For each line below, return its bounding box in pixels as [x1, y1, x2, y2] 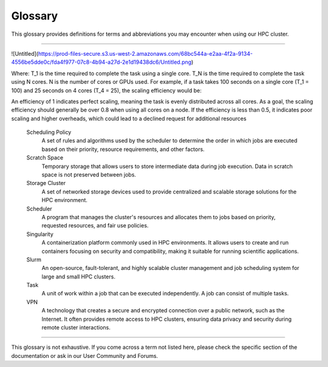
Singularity [26, 231, 54, 238]
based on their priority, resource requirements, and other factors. [41, 146, 205, 153]
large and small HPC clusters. [41, 273, 115, 280]
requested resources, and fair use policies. [41, 222, 149, 229]
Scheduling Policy [26, 129, 72, 136]
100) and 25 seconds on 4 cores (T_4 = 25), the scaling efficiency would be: [11, 87, 202, 94]
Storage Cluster [26, 180, 66, 187]
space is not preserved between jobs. [41, 171, 137, 178]
